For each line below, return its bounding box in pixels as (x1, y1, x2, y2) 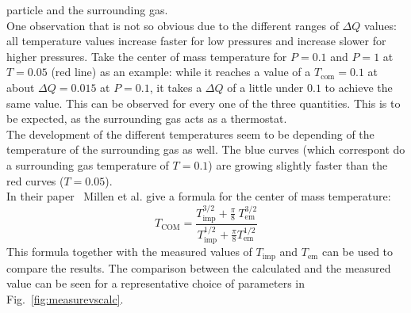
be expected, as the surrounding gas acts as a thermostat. (6, 110, 287, 127)
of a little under (227, 78, 304, 95)
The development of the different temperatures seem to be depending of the (6, 125, 375, 142)
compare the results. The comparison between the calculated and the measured (6, 259, 391, 276)
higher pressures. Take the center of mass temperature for (6, 48, 287, 64)
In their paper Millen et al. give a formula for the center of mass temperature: (6, 188, 391, 204)
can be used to (321, 243, 394, 260)
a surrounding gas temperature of (6, 156, 169, 173)
